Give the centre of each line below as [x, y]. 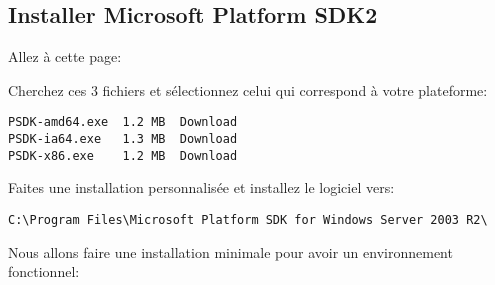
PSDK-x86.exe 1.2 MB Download [123, 155]
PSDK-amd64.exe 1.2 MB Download [123, 122]
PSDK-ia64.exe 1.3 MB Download [123, 139]
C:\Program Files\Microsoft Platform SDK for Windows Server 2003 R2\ [248, 219]
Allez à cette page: [65, 56]
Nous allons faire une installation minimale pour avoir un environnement [230, 251]
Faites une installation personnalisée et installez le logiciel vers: [201, 187]
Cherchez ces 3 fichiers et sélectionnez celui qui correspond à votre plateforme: [248, 89]
